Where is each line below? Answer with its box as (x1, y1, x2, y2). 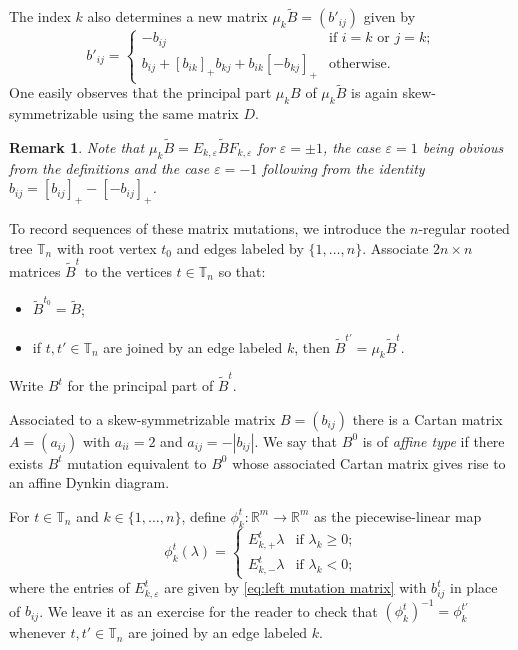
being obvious (422, 136, 504, 157)
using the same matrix (102, 103, 239, 124)
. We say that (254, 430, 338, 451)
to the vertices (84, 260, 172, 281)
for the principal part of (67, 375, 214, 396)
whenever (9, 622, 66, 643)
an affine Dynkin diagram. (9, 472, 170, 493)
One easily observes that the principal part (9, 82, 272, 103)
